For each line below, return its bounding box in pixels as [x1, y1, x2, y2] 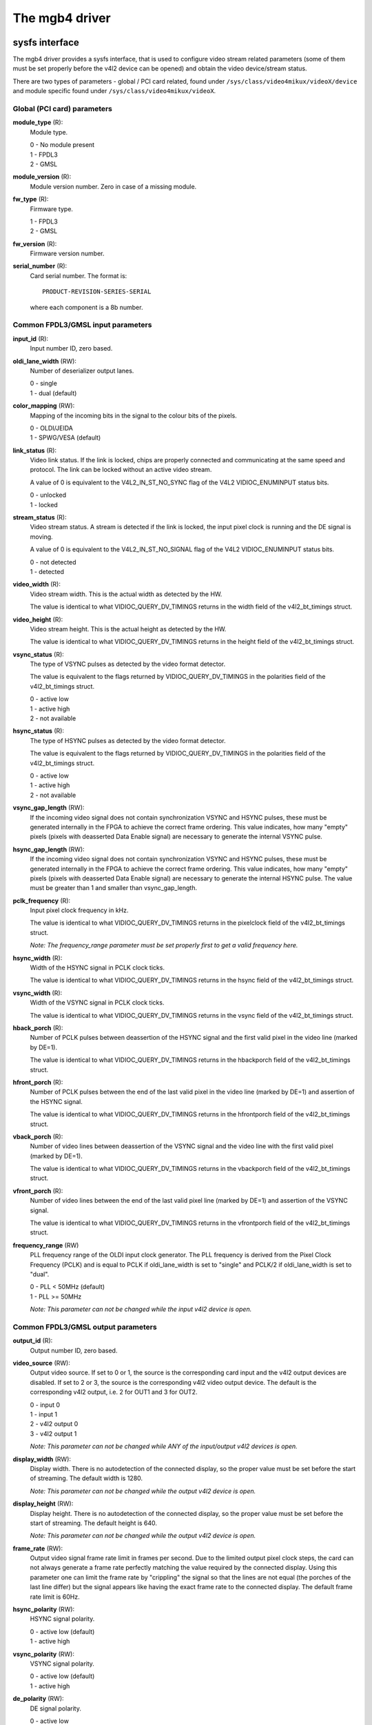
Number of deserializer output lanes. [30, 366, 134, 375]
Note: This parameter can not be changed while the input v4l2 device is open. [30, 1305, 252, 1314]
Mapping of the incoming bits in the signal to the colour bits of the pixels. [30, 411, 237, 420]
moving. [30, 532, 53, 541]
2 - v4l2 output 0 [30, 1420, 79, 1428]
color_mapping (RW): [12, 402, 75, 410]
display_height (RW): [12, 1499, 74, 1508]
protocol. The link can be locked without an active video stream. [30, 466, 212, 474]
